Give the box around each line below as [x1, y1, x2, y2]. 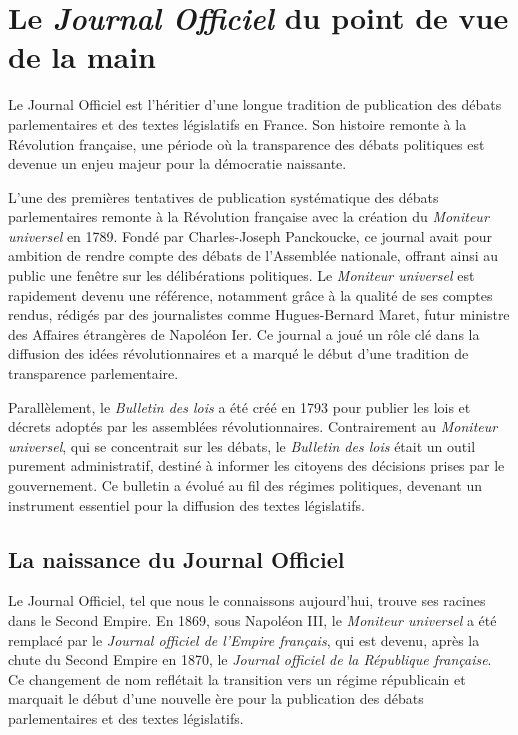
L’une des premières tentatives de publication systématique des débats [8, 186, 439, 207]
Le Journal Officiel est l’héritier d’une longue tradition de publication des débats [8, 94, 502, 115]
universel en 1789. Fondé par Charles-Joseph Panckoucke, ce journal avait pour [8, 225, 493, 246]
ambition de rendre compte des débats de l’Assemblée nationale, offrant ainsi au [8, 245, 499, 266]
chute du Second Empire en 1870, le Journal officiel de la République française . [8, 649, 492, 670]
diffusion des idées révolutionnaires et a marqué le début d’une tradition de [8, 343, 469, 364]
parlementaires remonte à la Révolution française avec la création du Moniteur [8, 206, 489, 227]
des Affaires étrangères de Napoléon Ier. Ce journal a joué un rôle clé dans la [8, 323, 480, 344]
